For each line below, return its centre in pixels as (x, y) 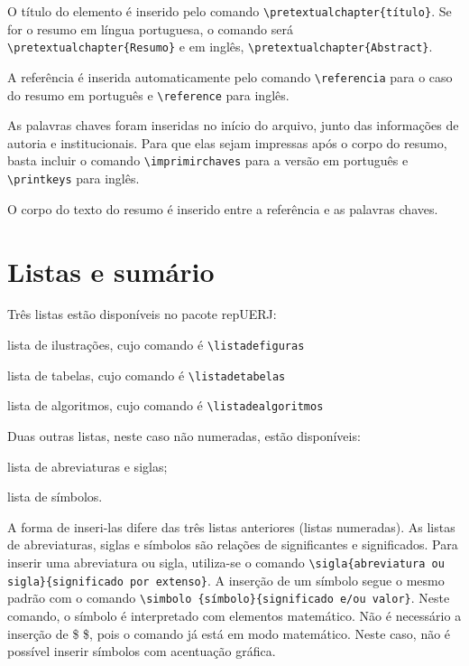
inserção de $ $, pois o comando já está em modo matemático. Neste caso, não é (229, 633)
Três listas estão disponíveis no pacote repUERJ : (142, 314)
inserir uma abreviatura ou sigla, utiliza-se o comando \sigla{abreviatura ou (226, 562)
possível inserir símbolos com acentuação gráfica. (142, 651)
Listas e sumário (111, 271)
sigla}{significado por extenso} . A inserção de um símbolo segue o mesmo (226, 580)
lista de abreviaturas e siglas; (87, 466)
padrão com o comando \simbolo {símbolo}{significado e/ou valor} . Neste (229, 598)
